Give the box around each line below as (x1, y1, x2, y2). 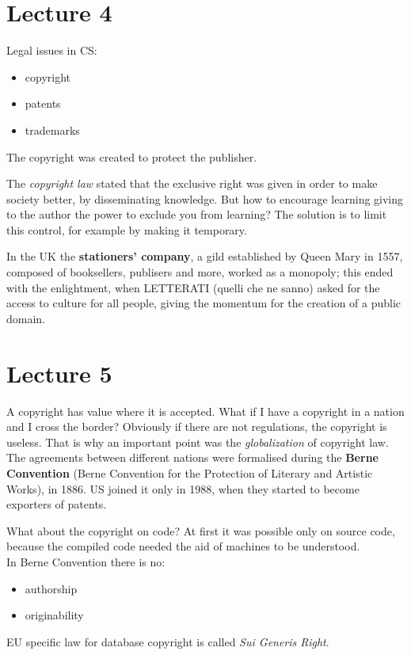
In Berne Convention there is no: (6, 553, 166, 569)
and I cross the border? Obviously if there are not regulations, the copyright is (6, 418, 387, 435)
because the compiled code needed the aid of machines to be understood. (6, 538, 360, 554)
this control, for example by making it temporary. (6, 221, 247, 238)
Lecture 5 (6, 356, 112, 389)
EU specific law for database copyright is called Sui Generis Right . (6, 633, 329, 649)
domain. (6, 310, 46, 326)
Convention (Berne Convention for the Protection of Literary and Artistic (6, 464, 373, 481)
